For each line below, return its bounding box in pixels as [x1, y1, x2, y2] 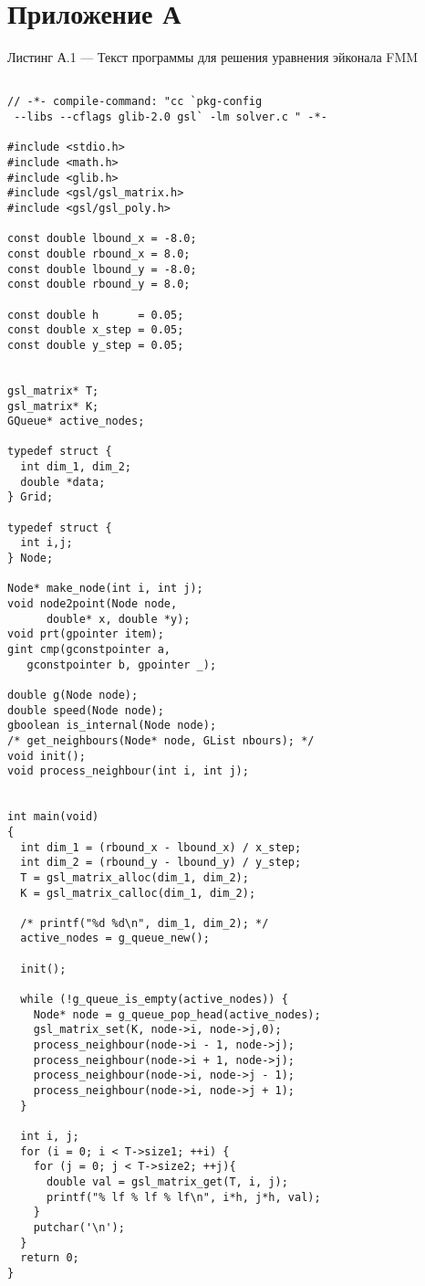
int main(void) [7, 810, 99, 824]
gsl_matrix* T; [7, 384, 99, 397]
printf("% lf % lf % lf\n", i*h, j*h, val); [46, 1190, 321, 1204]
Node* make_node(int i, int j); [7, 582, 203, 596]
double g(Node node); [7, 688, 139, 701]
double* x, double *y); [46, 612, 191, 626]
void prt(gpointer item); [7, 627, 164, 641]
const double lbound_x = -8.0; [7, 232, 197, 246]
